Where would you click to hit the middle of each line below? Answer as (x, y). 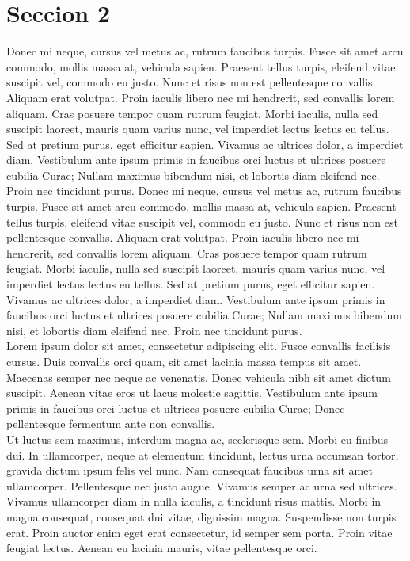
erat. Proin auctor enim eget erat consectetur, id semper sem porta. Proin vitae (199, 532)
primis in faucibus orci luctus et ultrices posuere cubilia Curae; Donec (176, 408)
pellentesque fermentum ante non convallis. (111, 424)
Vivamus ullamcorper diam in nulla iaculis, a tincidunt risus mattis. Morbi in (194, 501)
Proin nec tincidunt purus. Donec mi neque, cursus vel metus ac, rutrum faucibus (204, 191)
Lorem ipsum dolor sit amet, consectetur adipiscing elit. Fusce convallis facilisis (199, 346)
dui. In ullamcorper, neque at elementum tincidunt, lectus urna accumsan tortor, (203, 454)
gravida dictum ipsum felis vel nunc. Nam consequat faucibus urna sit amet (190, 470)
